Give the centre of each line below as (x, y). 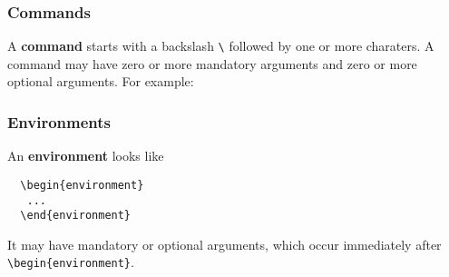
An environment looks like (86, 156)
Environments (59, 121)
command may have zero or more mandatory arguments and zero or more (212, 63)
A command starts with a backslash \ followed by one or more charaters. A (221, 46)
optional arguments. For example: (101, 81)
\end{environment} (76, 216)
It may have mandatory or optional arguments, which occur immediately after (224, 244)
